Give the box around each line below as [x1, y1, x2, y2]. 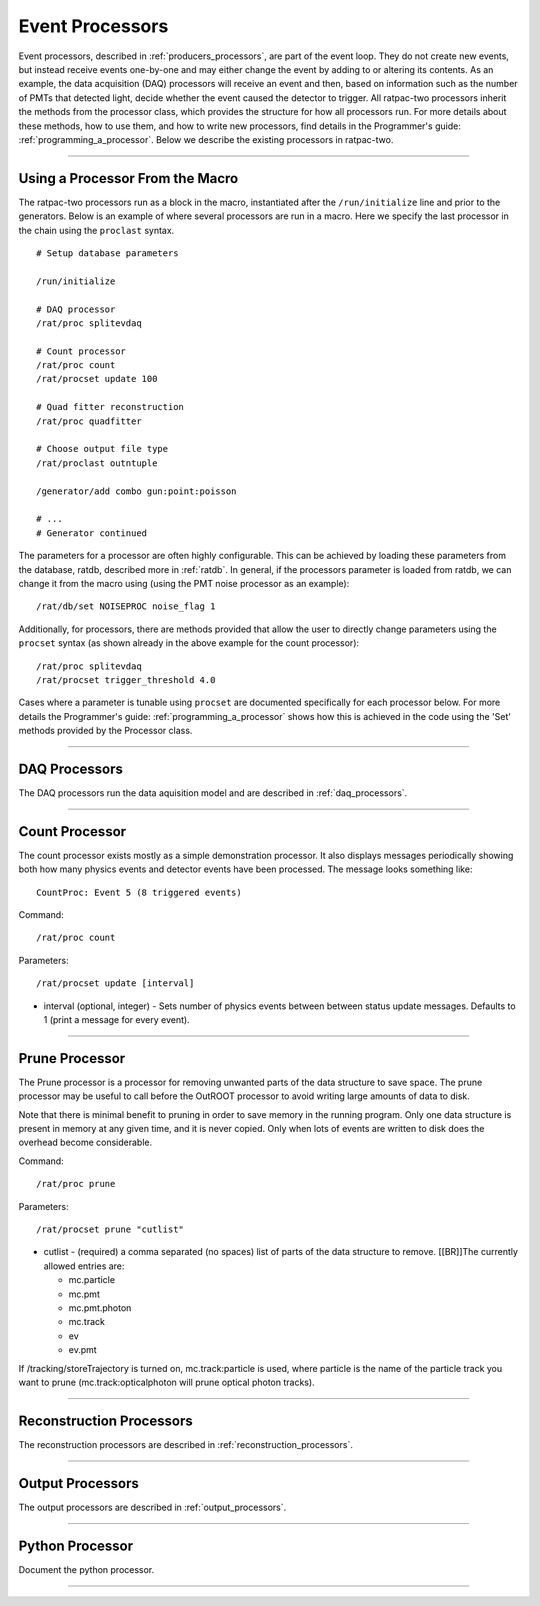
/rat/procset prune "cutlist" [36, 1224, 185, 1235]
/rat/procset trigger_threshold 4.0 [36, 674, 216, 685]
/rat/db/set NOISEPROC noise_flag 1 [36, 601, 216, 612]
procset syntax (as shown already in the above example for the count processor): [18, 637, 360, 649]
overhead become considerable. [18, 1136, 153, 1149]
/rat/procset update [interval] [36, 978, 195, 989]
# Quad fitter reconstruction [36, 401, 185, 413]
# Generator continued [36, 527, 148, 539]
